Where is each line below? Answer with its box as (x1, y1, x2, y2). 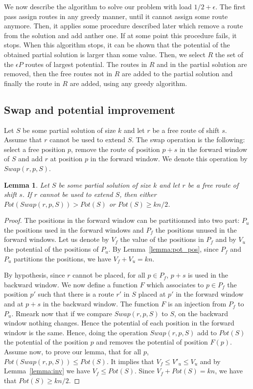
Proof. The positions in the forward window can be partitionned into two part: (4, 215, 240, 225)
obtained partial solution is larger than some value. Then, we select (4, 49, 206, 59)
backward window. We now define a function (4, 279, 138, 289)
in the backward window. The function (43, 299, 159, 309)
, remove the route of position (71, 144, 160, 154)
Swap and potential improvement (4, 102, 176, 117)
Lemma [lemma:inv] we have (4, 366, 90, 376)
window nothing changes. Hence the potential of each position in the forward (4, 318, 234, 328)
